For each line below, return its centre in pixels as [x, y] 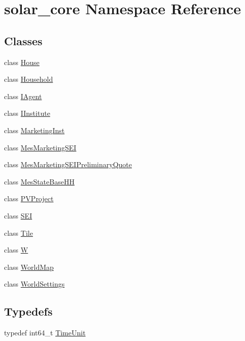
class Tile [19, 232]
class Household [29, 79]
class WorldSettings [34, 284]
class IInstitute [27, 113]
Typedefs [28, 311]
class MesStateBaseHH [39, 181]
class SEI [18, 215]
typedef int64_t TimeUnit [45, 333]
